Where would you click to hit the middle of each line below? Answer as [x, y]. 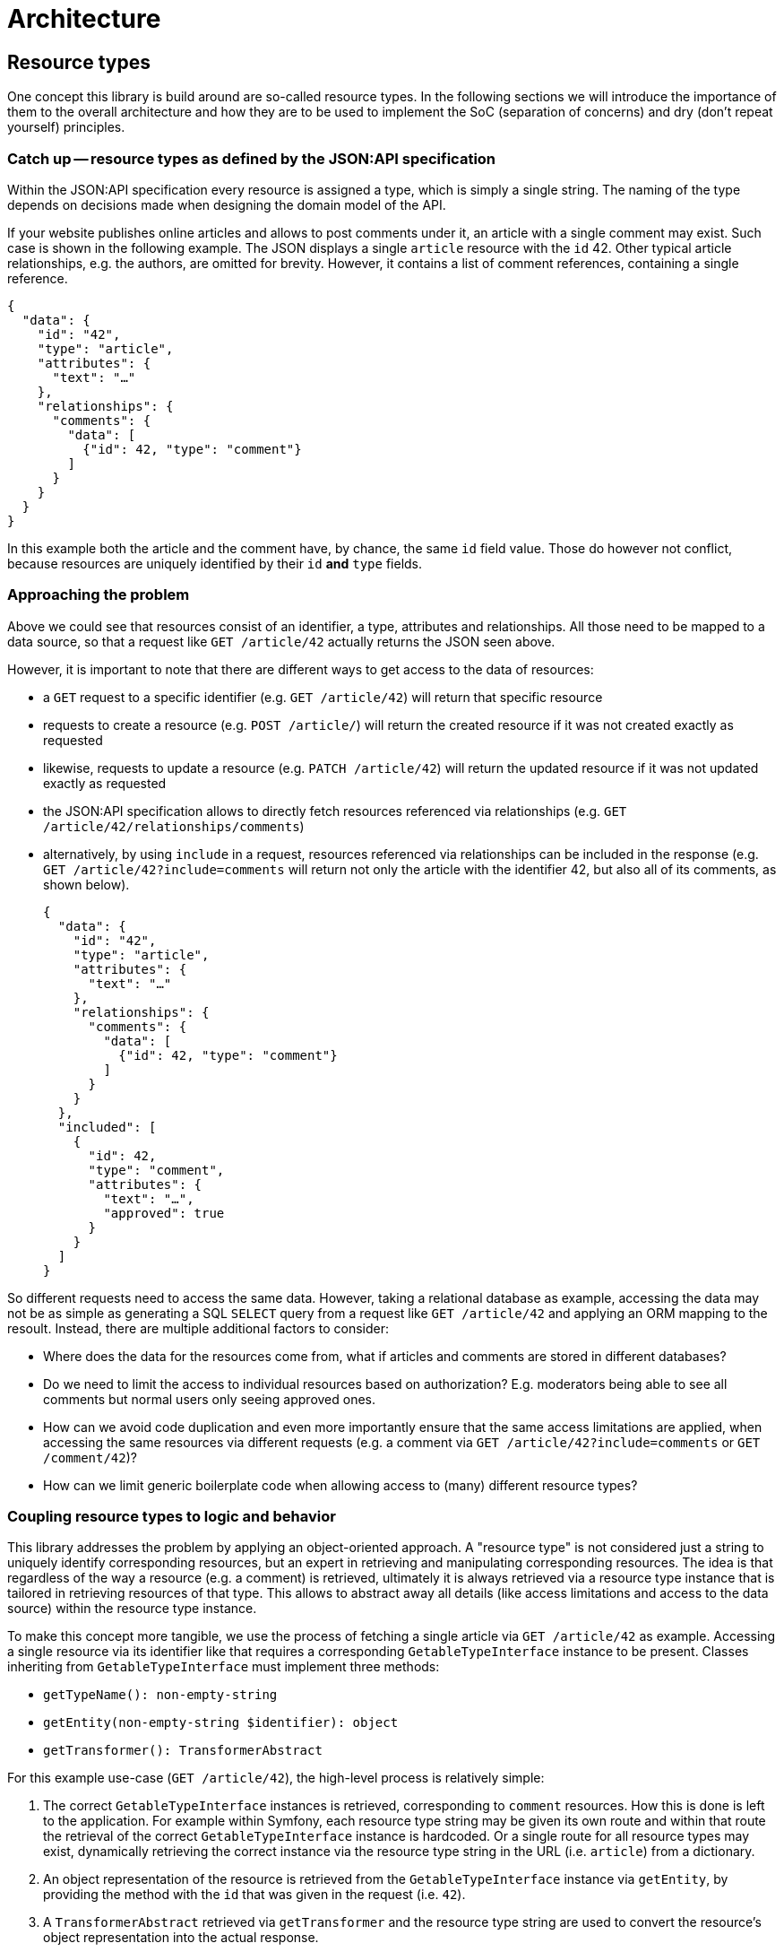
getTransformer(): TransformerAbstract [183, 1751]
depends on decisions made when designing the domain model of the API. [227, 204]
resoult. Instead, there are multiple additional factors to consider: [198, 1328]
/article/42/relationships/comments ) [174, 826]
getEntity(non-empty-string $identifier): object [221, 1723]
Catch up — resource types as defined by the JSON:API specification [252, 158]
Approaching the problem [99, 595]
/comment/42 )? [90, 1457]
